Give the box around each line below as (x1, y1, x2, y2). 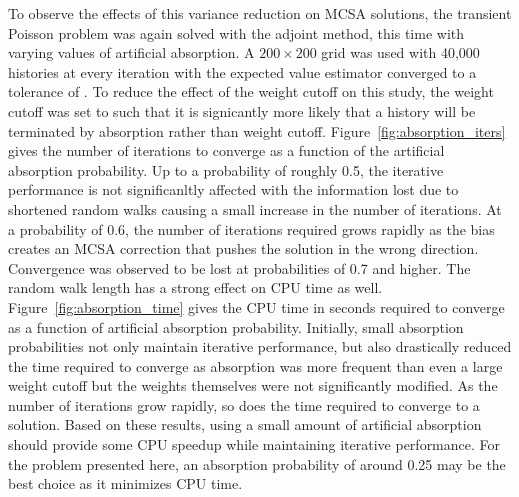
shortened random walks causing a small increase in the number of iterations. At (8, 198, 502, 219)
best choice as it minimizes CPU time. (8, 473, 243, 494)
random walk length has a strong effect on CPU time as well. (8, 277, 383, 298)
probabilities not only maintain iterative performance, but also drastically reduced (8, 336, 512, 357)
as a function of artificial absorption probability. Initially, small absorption (8, 316, 464, 337)
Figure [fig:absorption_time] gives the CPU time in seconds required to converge (8, 296, 505, 317)
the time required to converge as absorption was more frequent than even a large (8, 355, 503, 376)
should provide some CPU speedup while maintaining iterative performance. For (8, 434, 501, 455)
